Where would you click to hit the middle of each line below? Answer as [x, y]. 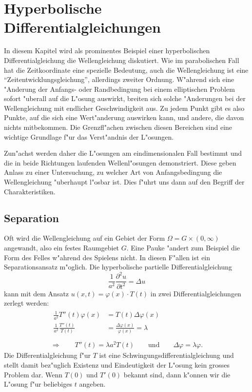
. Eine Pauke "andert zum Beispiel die [183, 248]
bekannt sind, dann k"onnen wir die [177, 374]
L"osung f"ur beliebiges [38, 384]
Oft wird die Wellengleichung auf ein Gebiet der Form [85, 238]
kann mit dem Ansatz [37, 293]
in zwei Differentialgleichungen [196, 293]
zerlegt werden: [27, 303]
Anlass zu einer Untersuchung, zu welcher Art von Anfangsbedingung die [113, 172]
